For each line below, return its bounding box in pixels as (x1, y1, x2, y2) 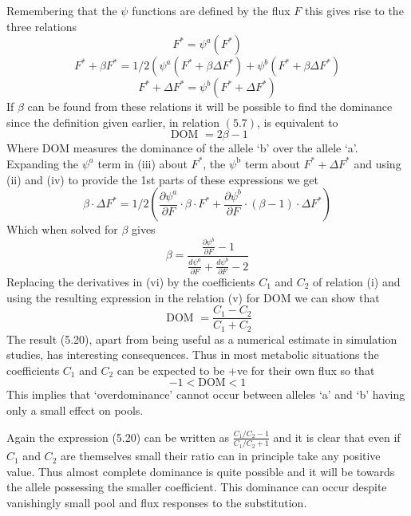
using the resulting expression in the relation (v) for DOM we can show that (6, 289, 380, 305)
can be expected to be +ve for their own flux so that (117, 361, 375, 378)
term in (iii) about (97, 155, 188, 171)
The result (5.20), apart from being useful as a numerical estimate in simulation (6, 330, 397, 347)
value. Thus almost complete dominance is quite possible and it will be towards (6, 463, 395, 479)
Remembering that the (6, 2, 117, 18)
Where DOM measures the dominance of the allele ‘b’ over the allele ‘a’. (6, 140, 358, 156)
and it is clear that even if (273, 428, 401, 445)
